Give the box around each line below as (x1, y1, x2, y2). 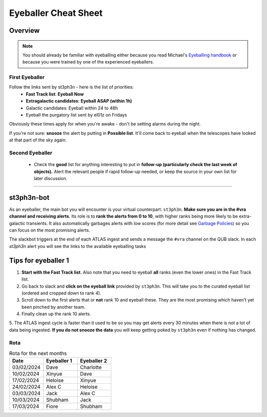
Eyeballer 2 (80, 357, 107, 364)
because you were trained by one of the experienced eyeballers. (22, 59, 154, 65)
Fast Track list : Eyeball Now (26, 91, 84, 97)
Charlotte (80, 364, 102, 371)
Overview (9, 26, 40, 35)
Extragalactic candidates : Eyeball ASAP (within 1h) (26, 98, 132, 104)
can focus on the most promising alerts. (9, 227, 90, 233)
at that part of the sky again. (9, 137, 67, 143)
